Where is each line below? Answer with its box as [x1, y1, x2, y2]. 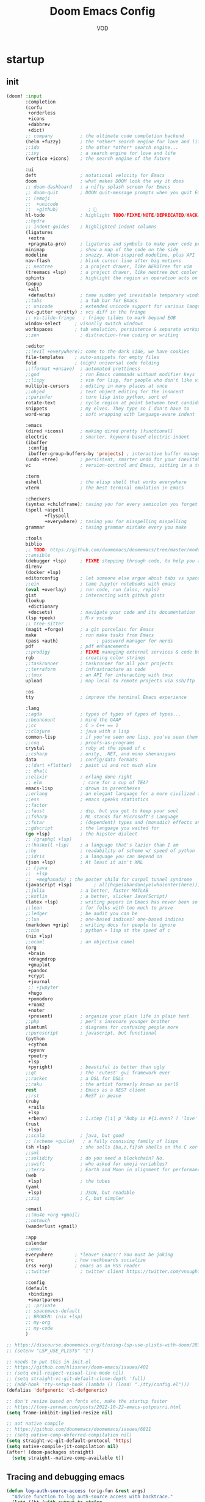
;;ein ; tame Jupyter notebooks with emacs [25, 581, 176, 587]
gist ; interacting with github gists [25, 592, 165, 598]
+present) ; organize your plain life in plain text [28, 1013, 190, 1019]
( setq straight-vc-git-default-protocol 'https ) [6, 1438, 132, 1444]
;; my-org [25, 1319, 51, 1326]
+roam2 [28, 1002, 45, 1008]
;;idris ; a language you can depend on [25, 853, 163, 859]
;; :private [25, 1302, 56, 1308]
